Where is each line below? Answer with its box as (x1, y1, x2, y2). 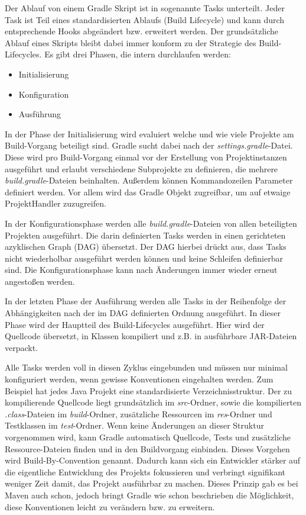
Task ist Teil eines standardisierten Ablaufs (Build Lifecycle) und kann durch (5, 13, 285, 25)
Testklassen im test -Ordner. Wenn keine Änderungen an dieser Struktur (5, 419, 264, 432)
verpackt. (5, 341, 38, 353)
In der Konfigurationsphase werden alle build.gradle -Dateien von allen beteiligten (5, 217, 297, 229)
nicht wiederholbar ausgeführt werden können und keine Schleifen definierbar (5, 252, 283, 264)
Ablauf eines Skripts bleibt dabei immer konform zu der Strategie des (5, 36, 256, 49)
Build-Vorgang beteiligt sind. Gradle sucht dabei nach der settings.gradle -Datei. (5, 139, 293, 152)
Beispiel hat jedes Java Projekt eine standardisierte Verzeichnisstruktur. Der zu (5, 384, 292, 397)
